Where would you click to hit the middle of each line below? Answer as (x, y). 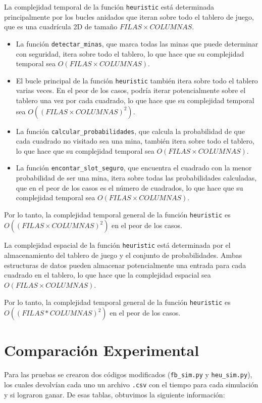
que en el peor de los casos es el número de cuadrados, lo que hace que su (129, 187)
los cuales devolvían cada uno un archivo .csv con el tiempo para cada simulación (131, 384)
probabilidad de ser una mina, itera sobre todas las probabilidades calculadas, (136, 178)
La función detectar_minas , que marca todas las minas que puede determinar (137, 43)
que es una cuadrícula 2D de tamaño (61, 27)
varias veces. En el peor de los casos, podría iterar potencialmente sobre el (131, 90)
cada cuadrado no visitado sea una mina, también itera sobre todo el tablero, (135, 141)
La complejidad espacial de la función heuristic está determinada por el (117, 245)
